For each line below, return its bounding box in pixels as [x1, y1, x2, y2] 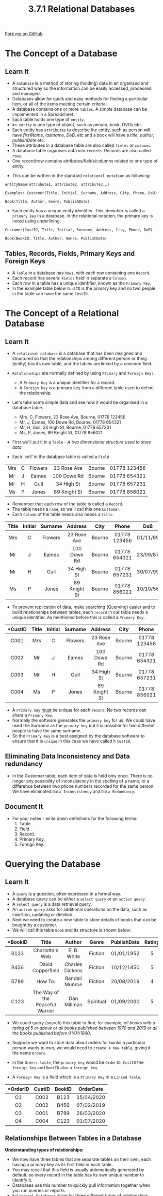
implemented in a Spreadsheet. [12, 111, 75, 118]
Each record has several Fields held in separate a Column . [12, 275, 127, 281]
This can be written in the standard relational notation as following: [12, 173, 151, 179]
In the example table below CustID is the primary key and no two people [12, 285, 156, 291]
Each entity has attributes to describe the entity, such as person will [12, 127, 150, 133]
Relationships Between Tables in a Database [5, 1134, 142, 1142]
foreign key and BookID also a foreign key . [12, 1064, 98, 1070]
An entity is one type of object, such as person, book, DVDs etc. [12, 122, 142, 128]
